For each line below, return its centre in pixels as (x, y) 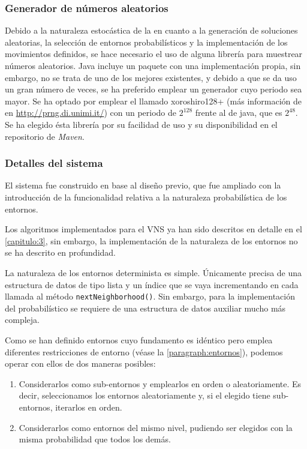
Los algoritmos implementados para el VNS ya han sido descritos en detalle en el (153, 229)
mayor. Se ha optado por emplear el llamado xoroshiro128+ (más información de (153, 101)
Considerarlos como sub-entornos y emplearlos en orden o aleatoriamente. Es (160, 383)
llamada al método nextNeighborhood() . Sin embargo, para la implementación (150, 296)
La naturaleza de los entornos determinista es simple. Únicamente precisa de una (153, 272)
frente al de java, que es (239, 113)
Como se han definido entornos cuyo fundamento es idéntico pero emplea (139, 339)
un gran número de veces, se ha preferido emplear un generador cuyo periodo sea (153, 89)
